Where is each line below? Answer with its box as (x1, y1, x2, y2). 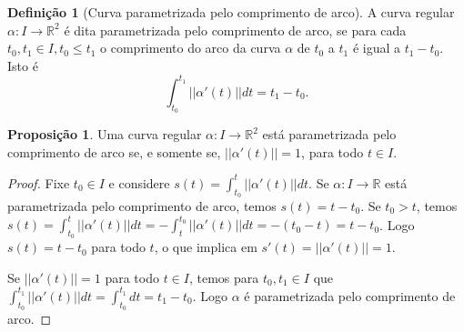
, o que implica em (154, 237, 257, 257)
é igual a (352, 38, 401, 57)
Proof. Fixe (7, 173, 70, 192)
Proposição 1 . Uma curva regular (7, 125, 202, 144)
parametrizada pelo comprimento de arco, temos (7, 196, 277, 215)
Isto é (7, 55, 38, 75)
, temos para (188, 267, 259, 287)
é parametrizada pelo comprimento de (244, 286, 456, 305)
